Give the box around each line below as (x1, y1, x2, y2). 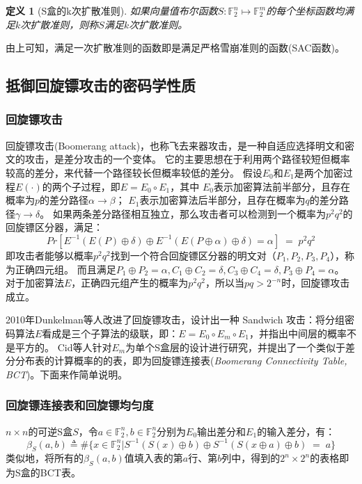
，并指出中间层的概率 (249, 325, 347, 340)
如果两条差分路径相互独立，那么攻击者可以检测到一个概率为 (52, 206, 326, 220)
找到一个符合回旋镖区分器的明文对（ (110, 248, 276, 262)
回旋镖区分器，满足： (6, 220, 103, 234)
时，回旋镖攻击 (281, 275, 350, 290)
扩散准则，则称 (30, 17, 99, 31)
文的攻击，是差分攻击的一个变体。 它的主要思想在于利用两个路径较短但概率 (6, 152, 350, 166)
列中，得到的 (221, 451, 281, 465)
